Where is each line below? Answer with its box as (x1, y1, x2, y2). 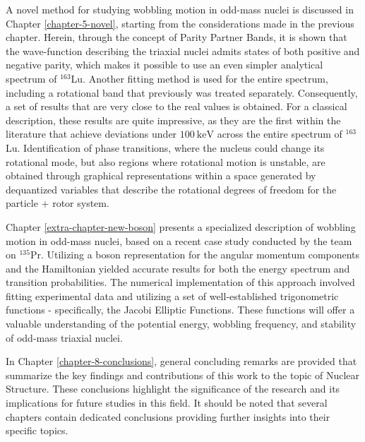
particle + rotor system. (6, 196, 109, 210)
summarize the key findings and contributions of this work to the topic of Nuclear (6, 367, 359, 382)
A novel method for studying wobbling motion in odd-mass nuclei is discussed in (6, 2, 354, 16)
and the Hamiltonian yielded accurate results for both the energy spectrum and (6, 261, 350, 275)
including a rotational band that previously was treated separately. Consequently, (6, 85, 358, 100)
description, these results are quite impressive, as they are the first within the (6, 112, 341, 127)
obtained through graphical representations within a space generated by (6, 168, 316, 183)
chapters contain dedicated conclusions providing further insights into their (6, 409, 330, 424)
